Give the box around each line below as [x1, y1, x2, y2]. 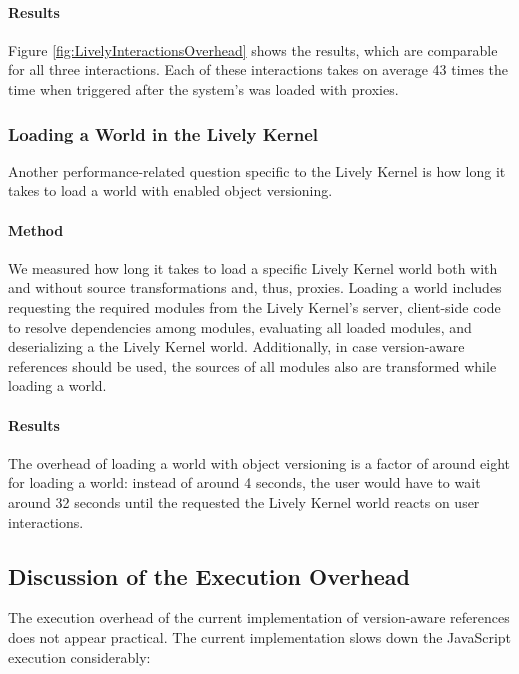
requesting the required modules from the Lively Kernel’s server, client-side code [8, 296, 501, 317]
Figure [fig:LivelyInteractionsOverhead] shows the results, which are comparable [8, 39, 498, 60]
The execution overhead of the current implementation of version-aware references [8, 607, 510, 628]
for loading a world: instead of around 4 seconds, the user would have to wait [8, 472, 481, 493]
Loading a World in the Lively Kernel [8, 121, 319, 146]
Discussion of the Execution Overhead [8, 560, 410, 591]
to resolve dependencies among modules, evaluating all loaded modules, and [8, 316, 472, 337]
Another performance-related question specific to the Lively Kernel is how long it [8, 160, 506, 181]
